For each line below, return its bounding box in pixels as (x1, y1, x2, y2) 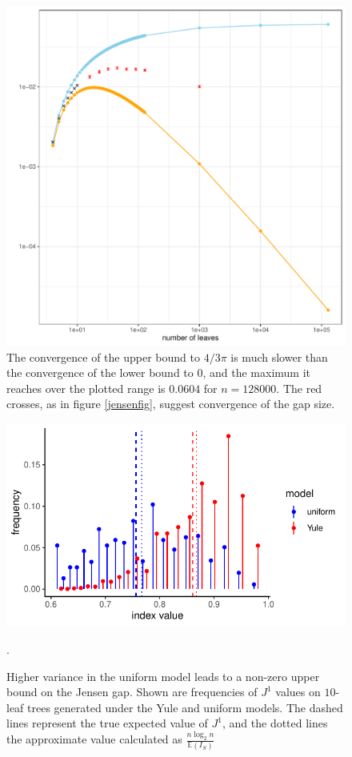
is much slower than (230, 348, 328, 365)
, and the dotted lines (222, 715, 328, 731)
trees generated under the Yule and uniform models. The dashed (27, 699, 343, 715)
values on (275, 683, 321, 700)
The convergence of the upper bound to (6, 348, 200, 365)
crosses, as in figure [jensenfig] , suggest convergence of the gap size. (6, 395, 335, 412)
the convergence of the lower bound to (6, 364, 194, 381)
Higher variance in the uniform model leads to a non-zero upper (6, 667, 320, 684)
